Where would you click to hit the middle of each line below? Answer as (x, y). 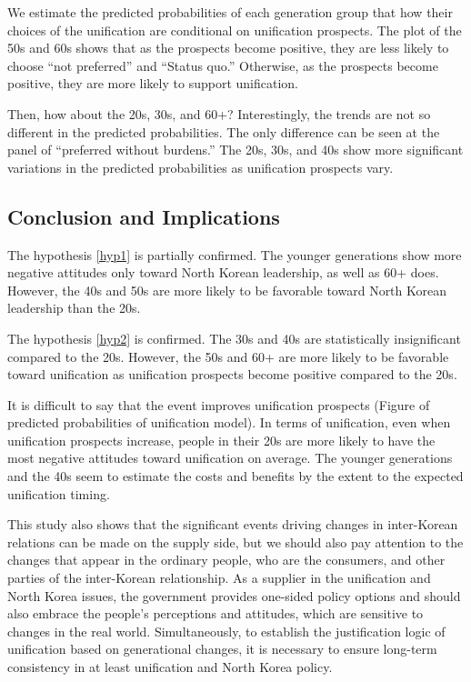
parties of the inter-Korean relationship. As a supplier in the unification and (219, 578)
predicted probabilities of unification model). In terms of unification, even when (229, 422)
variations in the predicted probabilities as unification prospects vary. (200, 167)
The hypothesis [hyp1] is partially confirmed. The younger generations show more (235, 254)
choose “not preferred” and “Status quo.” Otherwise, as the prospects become (223, 65)
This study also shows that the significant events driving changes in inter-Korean (233, 524)
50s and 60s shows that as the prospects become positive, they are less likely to (228, 48)
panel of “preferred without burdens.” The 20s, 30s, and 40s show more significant (235, 150)
